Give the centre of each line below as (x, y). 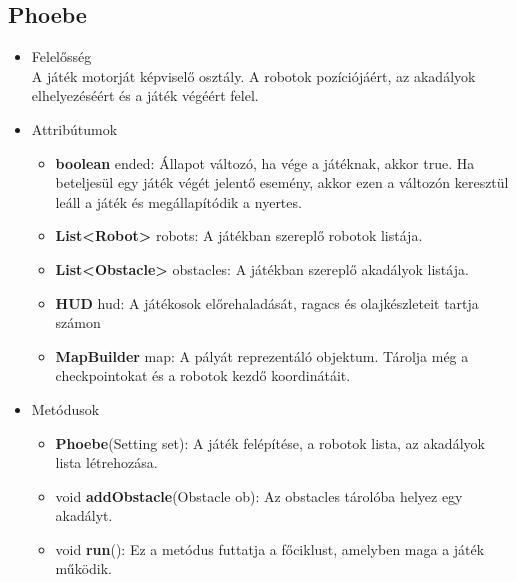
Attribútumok (74, 128)
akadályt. (84, 515)
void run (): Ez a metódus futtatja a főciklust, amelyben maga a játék (270, 548)
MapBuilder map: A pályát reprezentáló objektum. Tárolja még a (262, 355)
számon (78, 322)
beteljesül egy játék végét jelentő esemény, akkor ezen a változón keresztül (282, 182)
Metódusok (65, 408)
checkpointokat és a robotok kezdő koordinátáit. (203, 375)
